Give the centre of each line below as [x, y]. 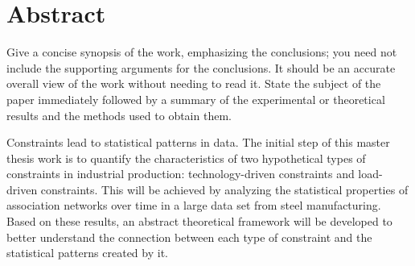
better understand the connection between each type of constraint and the [189, 237]
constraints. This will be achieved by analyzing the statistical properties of [224, 189]
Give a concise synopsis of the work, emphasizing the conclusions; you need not [202, 52]
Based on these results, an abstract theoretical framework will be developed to [199, 221]
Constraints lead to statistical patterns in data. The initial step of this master [198, 142]
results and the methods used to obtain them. [119, 115]
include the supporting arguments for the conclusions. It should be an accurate [201, 67]
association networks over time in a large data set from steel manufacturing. [194, 205]
